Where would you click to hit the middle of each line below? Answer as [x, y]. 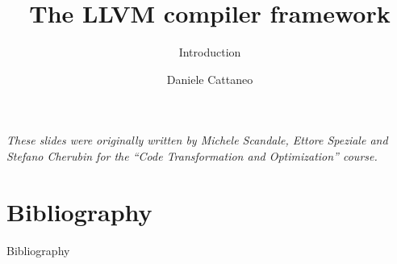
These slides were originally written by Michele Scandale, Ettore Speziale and [197, 140]
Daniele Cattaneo [210, 79]
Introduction [210, 52]
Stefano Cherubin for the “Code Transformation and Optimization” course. [192, 155]
